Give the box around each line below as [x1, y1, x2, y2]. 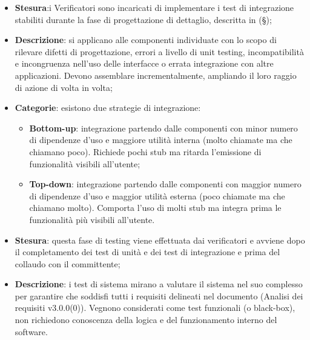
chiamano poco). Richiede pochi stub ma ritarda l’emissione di [29, 145, 262, 158]
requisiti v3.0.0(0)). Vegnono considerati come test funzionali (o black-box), [15, 301, 295, 314]
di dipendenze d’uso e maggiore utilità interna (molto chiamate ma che [29, 133, 292, 146]
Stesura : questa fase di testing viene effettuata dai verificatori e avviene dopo [15, 233, 305, 246]
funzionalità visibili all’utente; [29, 157, 140, 170]
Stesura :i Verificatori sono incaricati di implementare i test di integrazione [15, 1, 294, 13]
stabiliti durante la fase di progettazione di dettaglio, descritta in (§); [15, 13, 272, 25]
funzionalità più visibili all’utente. [29, 213, 155, 225]
